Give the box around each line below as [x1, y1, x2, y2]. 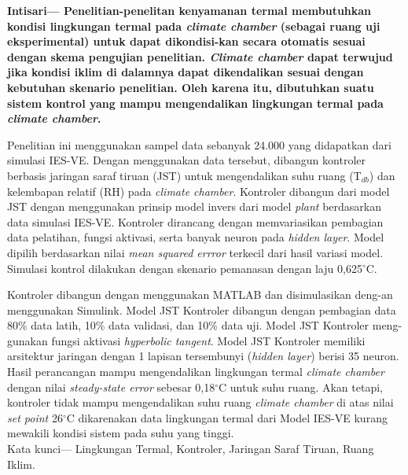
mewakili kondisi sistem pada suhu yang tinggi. [7, 425, 234, 441]
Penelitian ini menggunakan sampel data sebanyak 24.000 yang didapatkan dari [7, 136, 391, 153]
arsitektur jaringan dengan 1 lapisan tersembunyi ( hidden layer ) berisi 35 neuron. [7, 348, 399, 364]
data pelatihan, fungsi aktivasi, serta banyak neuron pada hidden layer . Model [7, 229, 384, 245]
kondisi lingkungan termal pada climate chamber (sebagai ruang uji [7, 17, 380, 34]
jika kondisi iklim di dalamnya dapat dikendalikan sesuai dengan [7, 64, 364, 80]
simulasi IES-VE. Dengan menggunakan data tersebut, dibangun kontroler [7, 152, 366, 168]
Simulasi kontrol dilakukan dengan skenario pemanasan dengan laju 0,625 [7, 260, 362, 276]
